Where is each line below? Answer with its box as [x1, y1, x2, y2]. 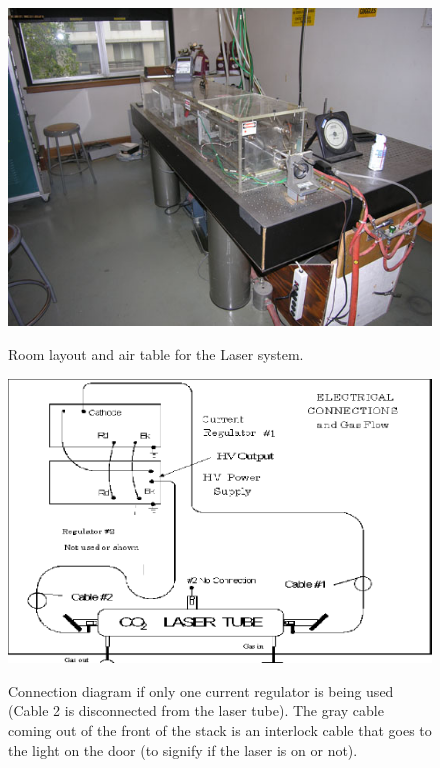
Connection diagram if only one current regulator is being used [8, 680, 394, 701]
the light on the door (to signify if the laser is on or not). [8, 739, 358, 760]
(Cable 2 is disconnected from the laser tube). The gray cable [8, 700, 384, 721]
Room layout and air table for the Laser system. [8, 343, 304, 364]
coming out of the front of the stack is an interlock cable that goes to [8, 720, 432, 741]
